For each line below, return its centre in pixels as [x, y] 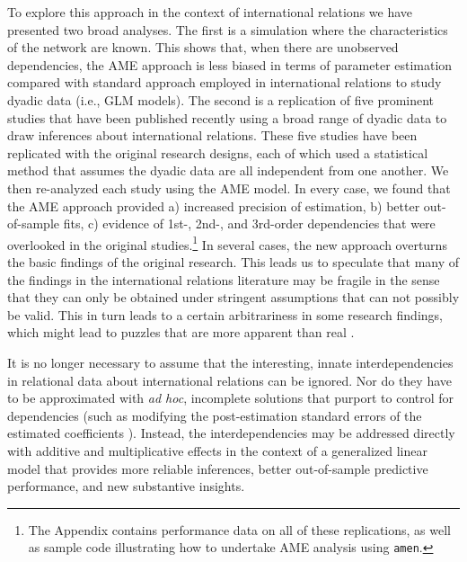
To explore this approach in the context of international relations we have [210, 12]
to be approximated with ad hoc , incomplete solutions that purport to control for [231, 398]
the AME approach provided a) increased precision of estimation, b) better [214, 205]
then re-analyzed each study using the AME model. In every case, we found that [229, 187]
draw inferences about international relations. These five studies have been [212, 135]
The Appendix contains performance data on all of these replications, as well [239, 529]
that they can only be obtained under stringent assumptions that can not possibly [233, 297]
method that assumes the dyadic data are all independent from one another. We [228, 170]
